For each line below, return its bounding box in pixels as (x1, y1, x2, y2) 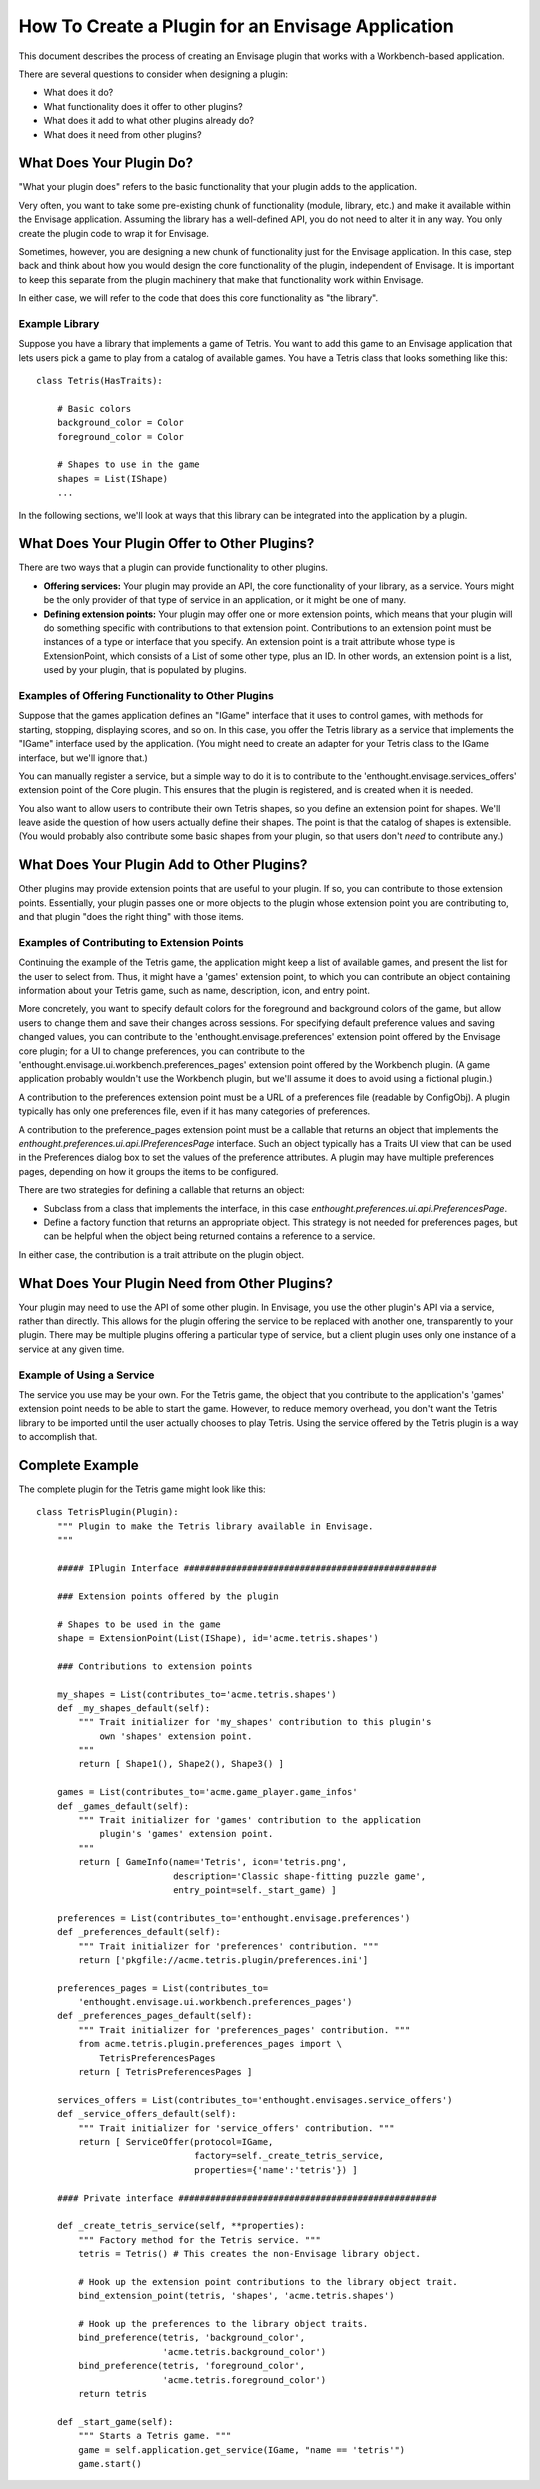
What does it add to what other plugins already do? (43, 115, 255, 127)
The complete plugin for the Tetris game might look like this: (18, 1483, 266, 1495)
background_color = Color (56, 417, 185, 429)
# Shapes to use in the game (56, 459, 200, 470)
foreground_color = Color (56, 431, 185, 442)
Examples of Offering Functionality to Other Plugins (18, 688, 274, 702)
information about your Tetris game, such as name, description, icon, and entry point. (18, 985, 370, 997)
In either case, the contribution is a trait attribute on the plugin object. (18, 1248, 305, 1260)
